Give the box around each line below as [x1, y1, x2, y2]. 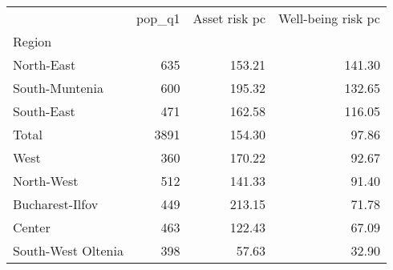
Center [13, 218, 51, 236]
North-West [13, 171, 79, 190]
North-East [13, 55, 76, 74]
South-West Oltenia [13, 241, 124, 260]
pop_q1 [136, 9, 180, 27]
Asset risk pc [192, 9, 266, 27]
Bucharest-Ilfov [13, 195, 99, 213]
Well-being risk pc [278, 9, 380, 27]
